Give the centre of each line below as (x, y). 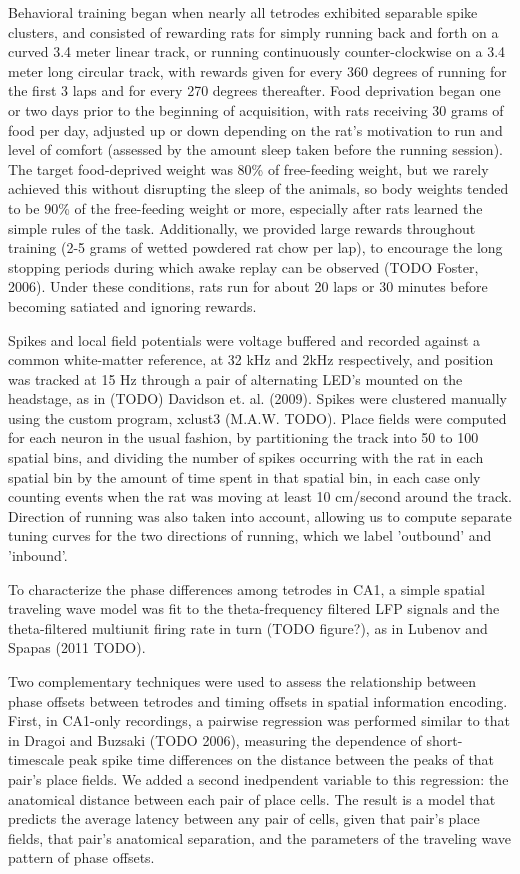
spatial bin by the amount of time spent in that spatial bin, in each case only (244, 476)
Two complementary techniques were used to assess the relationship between (242, 681)
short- (444, 739)
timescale (36, 759)
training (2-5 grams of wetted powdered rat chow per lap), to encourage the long (255, 247)
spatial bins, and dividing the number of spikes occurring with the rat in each (246, 457)
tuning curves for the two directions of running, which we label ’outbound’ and (250, 535)
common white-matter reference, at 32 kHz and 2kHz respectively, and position (251, 359)
